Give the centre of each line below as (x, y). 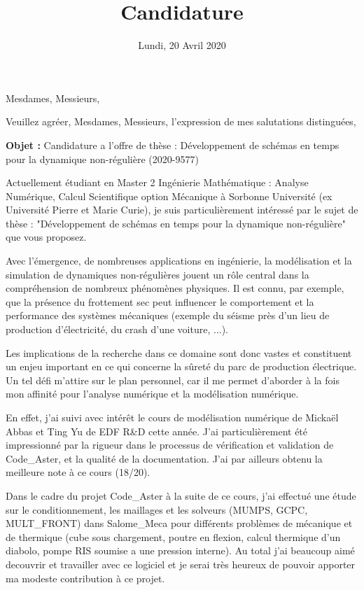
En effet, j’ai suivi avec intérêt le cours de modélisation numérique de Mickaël (172, 417)
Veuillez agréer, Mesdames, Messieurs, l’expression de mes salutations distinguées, (181, 121)
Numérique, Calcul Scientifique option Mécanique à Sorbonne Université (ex (169, 196)
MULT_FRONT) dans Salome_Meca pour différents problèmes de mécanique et (179, 523)
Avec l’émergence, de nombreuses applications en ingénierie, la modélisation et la (179, 261)
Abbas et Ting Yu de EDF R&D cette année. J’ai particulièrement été (157, 431)
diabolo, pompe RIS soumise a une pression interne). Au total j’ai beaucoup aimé (180, 550)
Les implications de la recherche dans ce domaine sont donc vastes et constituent (179, 352)
